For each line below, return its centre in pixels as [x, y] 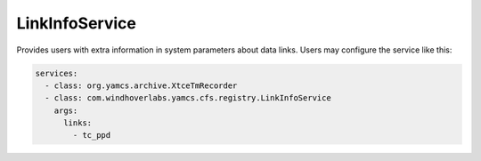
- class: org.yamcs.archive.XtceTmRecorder [141, 85]
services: [57, 73]
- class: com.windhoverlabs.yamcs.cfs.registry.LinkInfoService [188, 98]
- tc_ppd [92, 135]
